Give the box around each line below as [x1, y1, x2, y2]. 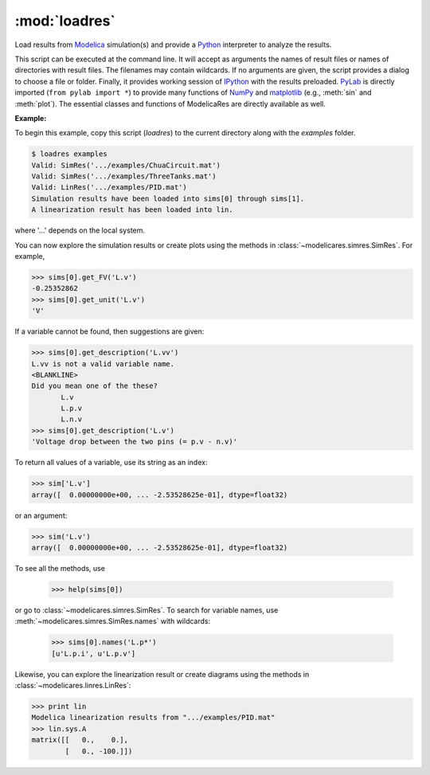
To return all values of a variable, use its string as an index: [14, 458, 208, 468]
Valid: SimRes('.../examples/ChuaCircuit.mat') [31, 160, 221, 170]
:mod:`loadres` [14, 12, 115, 29]
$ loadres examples [31, 150, 107, 159]
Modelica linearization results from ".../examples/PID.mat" [31, 713, 276, 722]
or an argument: [14, 511, 68, 520]
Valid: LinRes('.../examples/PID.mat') [31, 183, 187, 192]
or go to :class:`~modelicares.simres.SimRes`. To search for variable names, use [14, 605, 279, 615]
